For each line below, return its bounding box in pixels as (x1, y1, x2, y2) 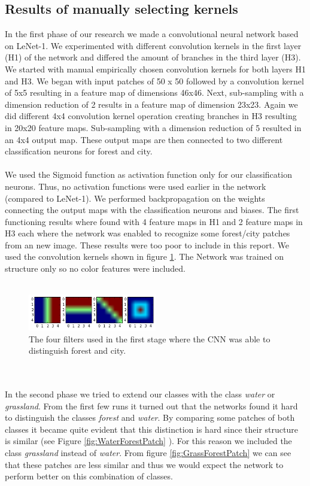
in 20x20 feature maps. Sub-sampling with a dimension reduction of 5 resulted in (5, 121, 302, 133)
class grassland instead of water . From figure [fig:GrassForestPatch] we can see (5, 446, 291, 458)
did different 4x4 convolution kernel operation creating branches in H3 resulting (5, 110, 297, 122)
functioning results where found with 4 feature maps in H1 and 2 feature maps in (5, 215, 303, 227)
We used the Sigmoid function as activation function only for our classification (5, 168, 292, 181)
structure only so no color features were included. (5, 262, 186, 275)
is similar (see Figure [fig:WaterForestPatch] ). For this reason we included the (5, 435, 292, 447)
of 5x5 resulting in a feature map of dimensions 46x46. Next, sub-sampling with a (5, 86, 304, 99)
